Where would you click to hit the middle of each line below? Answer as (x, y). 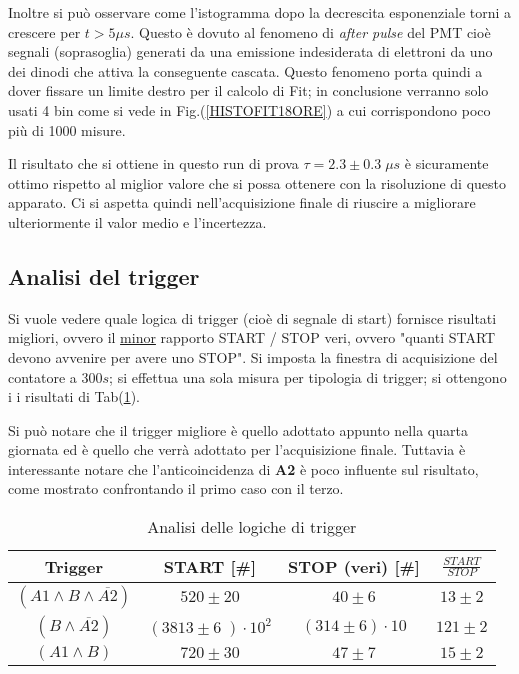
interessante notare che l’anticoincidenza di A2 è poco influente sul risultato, (243, 468)
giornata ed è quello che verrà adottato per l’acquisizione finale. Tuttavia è (237, 449)
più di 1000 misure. (67, 129)
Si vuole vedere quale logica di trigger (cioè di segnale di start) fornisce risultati (252, 317)
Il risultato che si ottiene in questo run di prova (153, 163)
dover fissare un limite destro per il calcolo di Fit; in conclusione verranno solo (248, 90)
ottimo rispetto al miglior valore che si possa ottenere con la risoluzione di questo (257, 182)
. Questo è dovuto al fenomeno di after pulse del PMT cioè (310, 31)
